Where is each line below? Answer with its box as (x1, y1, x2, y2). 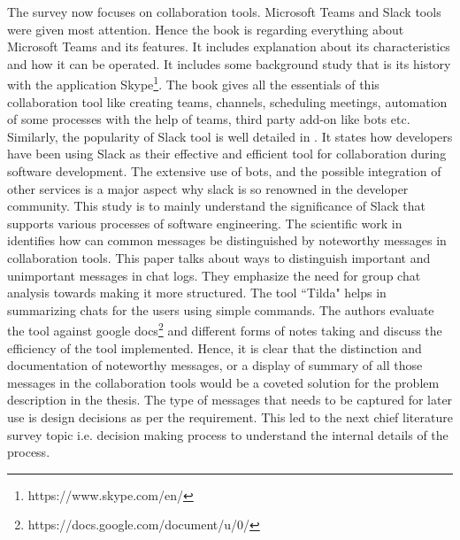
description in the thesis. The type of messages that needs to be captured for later (7, 390, 453, 409)
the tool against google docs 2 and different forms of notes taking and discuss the (7, 319, 442, 339)
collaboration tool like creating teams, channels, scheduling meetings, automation (7, 92, 448, 111)
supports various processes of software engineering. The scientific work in (7, 213, 402, 232)
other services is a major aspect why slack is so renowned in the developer (7, 179, 409, 197)
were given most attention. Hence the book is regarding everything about (7, 19, 404, 38)
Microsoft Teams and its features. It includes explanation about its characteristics (7, 37, 450, 56)
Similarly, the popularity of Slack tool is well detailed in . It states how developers (7, 127, 453, 145)
